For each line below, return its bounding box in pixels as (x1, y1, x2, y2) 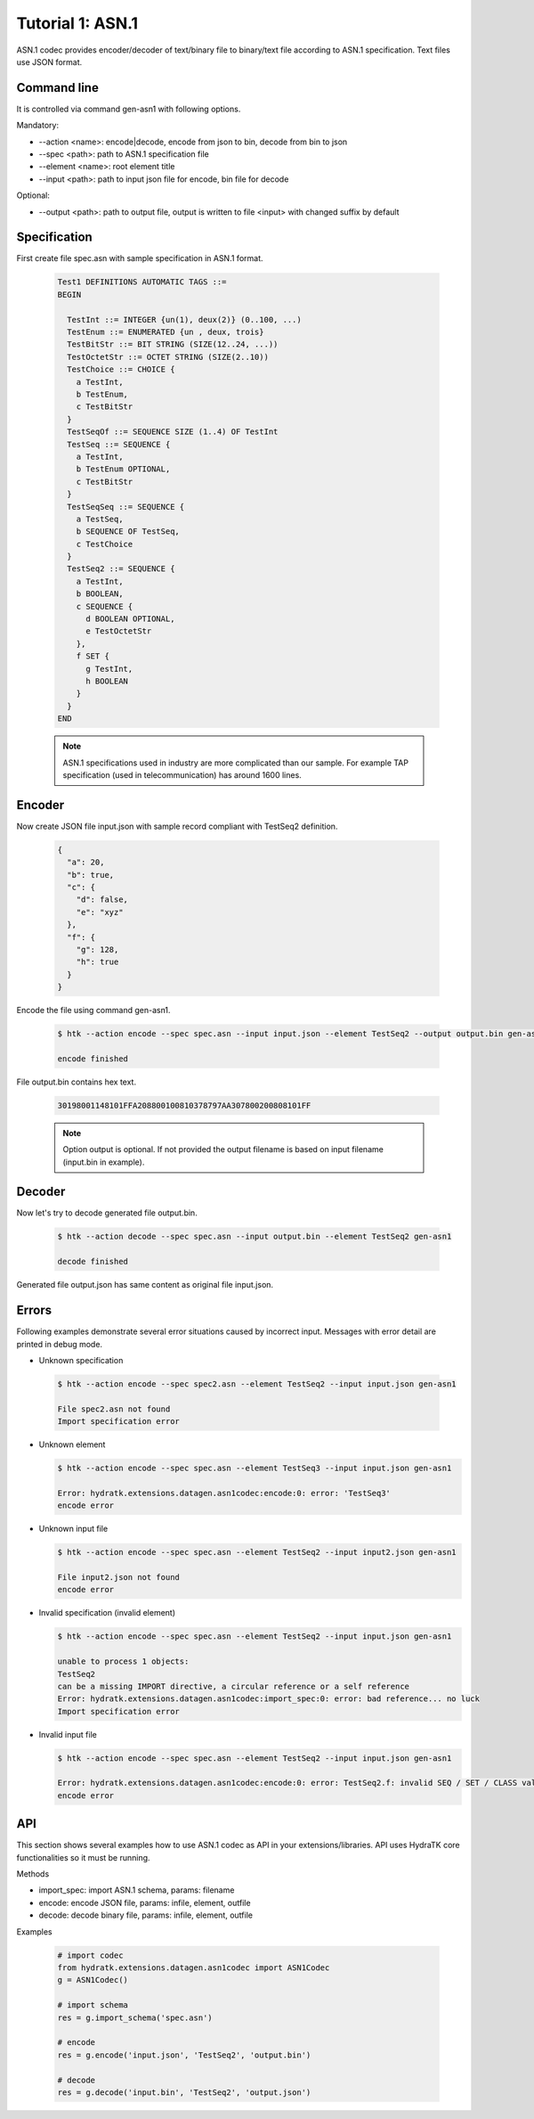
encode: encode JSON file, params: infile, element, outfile (38, 1897, 251, 1908)
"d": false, (76, 895, 129, 904)
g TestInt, (85, 664, 133, 674)
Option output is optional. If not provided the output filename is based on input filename (62, 1144, 384, 1155)
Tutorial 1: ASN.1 (16, 13, 138, 33)
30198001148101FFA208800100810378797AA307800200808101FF (57, 1100, 311, 1110)
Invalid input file (38, 1729, 97, 1739)
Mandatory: (16, 120, 60, 131)
